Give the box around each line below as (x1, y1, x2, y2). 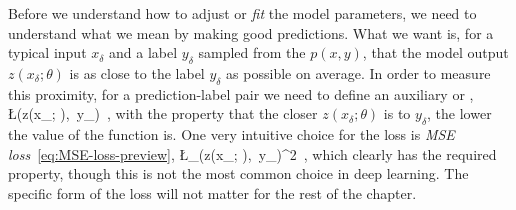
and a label (109, 42, 178, 63)
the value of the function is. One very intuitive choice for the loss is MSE (8, 124, 455, 145)
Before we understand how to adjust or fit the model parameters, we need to (8, 3, 477, 23)
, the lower (427, 103, 492, 124)
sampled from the (198, 42, 306, 63)
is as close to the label (69, 62, 205, 83)
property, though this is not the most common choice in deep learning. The (8, 163, 469, 184)
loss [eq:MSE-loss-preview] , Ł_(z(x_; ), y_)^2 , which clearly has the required (8, 143, 497, 164)
